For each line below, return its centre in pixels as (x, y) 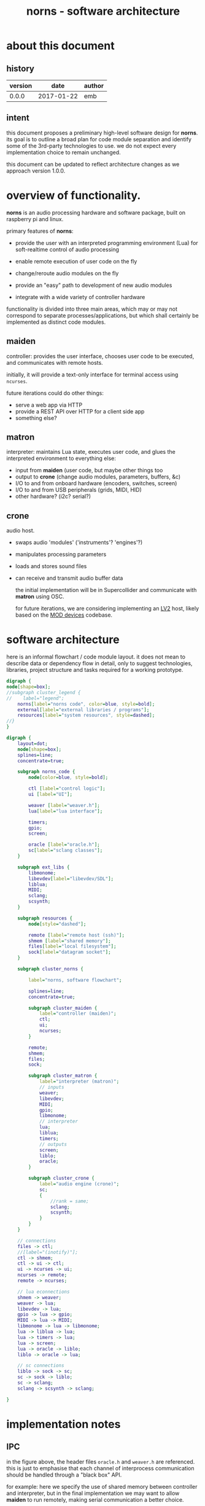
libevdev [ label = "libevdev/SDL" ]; (71, 879)
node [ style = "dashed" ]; (57, 924)
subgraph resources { (45, 918)
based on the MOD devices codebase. (64, 615)
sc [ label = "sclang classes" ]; (66, 851)
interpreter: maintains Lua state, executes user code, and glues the (91, 452)
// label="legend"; (35, 698)
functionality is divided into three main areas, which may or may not (92, 309)
